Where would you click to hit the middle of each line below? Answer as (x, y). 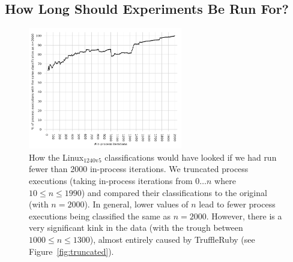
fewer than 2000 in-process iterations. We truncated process (139, 169)
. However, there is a (244, 216)
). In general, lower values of (136, 204)
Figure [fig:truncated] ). (71, 251)
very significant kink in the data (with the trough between (136, 228)
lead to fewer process (237, 204)
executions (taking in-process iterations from (111, 180)
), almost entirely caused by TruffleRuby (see (172, 239)
